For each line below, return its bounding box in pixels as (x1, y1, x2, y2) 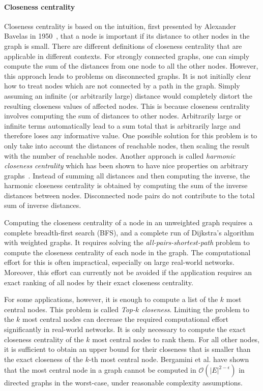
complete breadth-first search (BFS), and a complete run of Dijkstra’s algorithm (4, 227, 254, 237)
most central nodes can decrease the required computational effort (22, 314, 228, 324)
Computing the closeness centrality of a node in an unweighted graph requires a (4, 217, 253, 228)
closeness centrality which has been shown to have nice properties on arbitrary (4, 160, 249, 171)
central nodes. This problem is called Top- (4, 304, 136, 314)
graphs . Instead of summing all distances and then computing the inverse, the (4, 170, 250, 181)
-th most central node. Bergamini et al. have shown (89, 353, 249, 364)
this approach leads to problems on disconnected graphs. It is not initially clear (4, 70, 251, 81)
